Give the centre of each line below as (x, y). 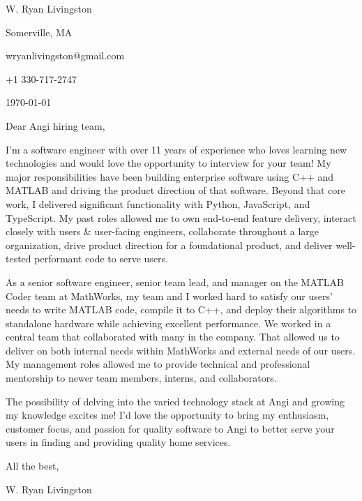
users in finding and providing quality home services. (118, 442)
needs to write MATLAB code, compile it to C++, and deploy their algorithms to (181, 309)
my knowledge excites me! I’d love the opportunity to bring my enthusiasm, (167, 415)
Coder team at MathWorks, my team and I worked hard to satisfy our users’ (169, 296)
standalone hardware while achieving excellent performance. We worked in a (168, 323)
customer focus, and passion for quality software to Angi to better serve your (170, 428)
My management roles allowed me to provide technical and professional (158, 364)
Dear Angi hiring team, (55, 125)
